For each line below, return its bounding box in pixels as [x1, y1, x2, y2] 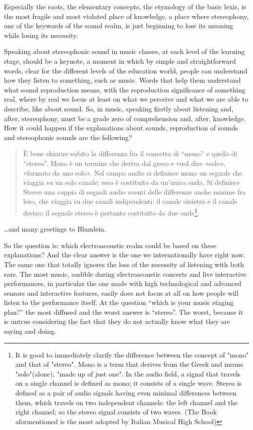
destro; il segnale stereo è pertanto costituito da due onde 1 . [23, 206, 199, 217]
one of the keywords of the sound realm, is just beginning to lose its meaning [4, 20, 234, 31]
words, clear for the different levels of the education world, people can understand [4, 65, 248, 75]
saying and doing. [4, 326, 56, 336]
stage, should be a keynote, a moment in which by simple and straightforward [4, 55, 236, 66]
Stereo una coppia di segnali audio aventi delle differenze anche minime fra [23, 186, 246, 197]
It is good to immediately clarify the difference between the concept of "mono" [15, 349, 249, 359]
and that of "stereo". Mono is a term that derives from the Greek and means [15, 359, 243, 369]
